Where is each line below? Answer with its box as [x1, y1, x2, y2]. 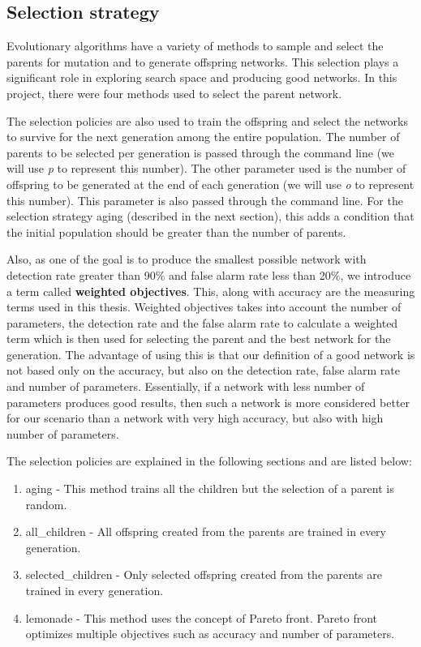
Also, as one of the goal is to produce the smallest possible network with [6, 251, 367, 268]
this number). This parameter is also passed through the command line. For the [6, 191, 403, 208]
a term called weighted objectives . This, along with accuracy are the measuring [6, 282, 415, 299]
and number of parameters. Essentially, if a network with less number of [6, 378, 365, 395]
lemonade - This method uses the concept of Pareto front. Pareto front [25, 609, 377, 626]
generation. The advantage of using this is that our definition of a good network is [6, 345, 415, 362]
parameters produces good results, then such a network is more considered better [6, 393, 410, 410]
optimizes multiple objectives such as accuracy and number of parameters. [25, 625, 395, 642]
